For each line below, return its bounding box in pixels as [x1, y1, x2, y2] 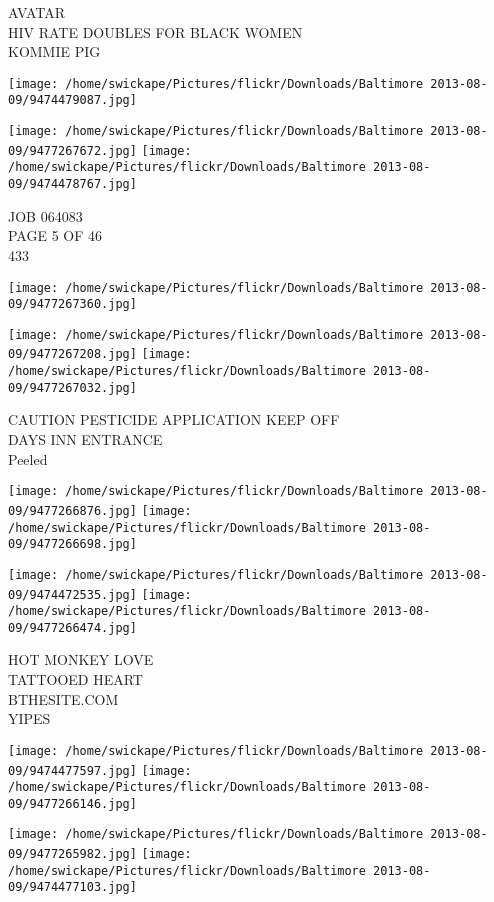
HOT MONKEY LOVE [8, 649, 154, 670]
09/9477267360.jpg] [8, 297, 137, 312]
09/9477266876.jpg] [8, 503, 137, 518]
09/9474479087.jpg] [8, 93, 137, 108]
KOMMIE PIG [8, 41, 101, 62]
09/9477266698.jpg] [8, 537, 137, 552]
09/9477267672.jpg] [8, 143, 137, 158]
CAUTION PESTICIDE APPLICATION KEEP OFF [8, 409, 340, 430]
